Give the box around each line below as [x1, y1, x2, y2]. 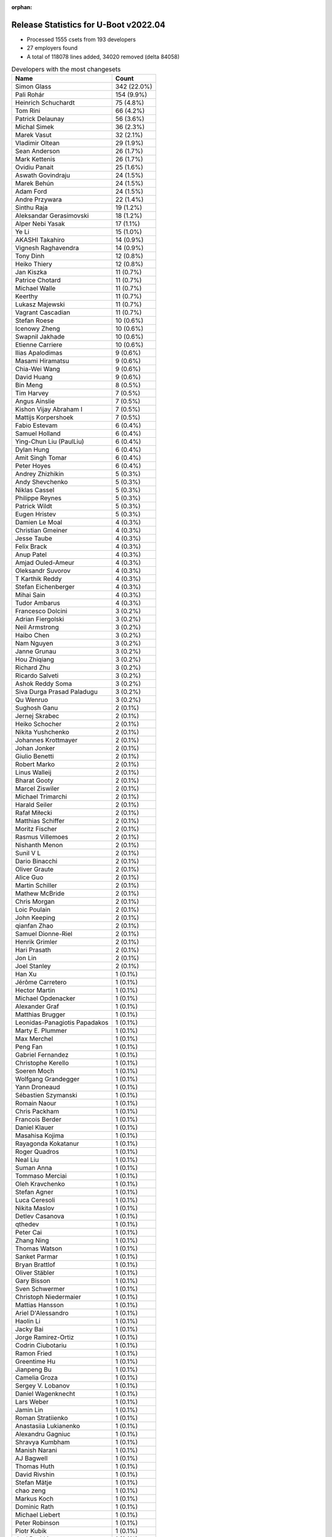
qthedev [15, 1220, 39, 1229]
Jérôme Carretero [15, 978, 67, 987]
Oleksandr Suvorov [15, 566, 71, 575]
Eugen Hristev [15, 510, 57, 519]
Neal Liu [15, 1156, 39, 1164]
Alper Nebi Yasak [15, 219, 65, 228]
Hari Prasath [15, 946, 52, 954]
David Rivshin [15, 1470, 55, 1479]
